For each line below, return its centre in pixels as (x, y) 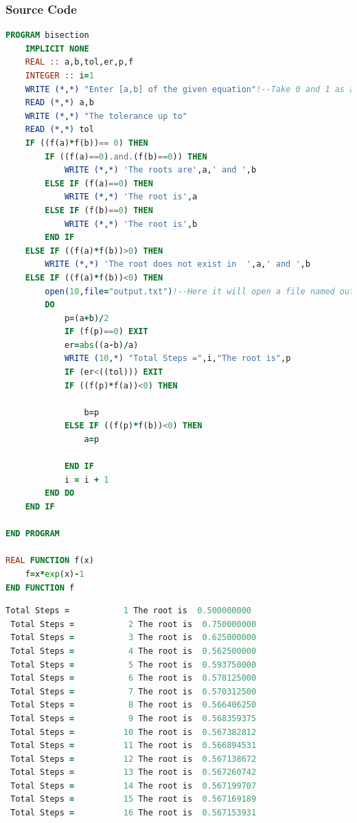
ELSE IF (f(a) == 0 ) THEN (99, 183)
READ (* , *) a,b (59, 103)
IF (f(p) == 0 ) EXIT (106, 332)
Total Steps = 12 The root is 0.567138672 (134, 759)
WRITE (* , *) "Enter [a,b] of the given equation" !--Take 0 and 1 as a (190, 89)
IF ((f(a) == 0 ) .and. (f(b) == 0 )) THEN (126, 156)
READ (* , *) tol (59, 130)
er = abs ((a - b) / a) (101, 345)
